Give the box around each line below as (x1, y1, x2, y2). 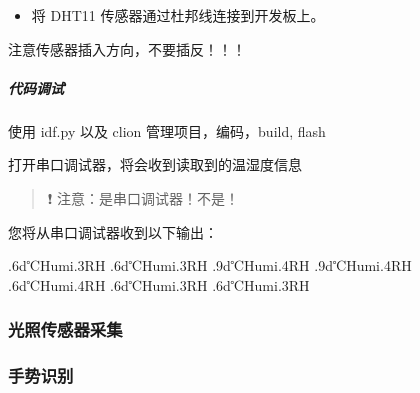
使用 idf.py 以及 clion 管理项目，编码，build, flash (8, 120, 326, 141)
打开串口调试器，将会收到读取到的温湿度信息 (8, 154, 302, 175)
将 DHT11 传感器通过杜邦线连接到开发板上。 (31, 5, 325, 25)
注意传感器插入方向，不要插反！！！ (8, 38, 246, 59)
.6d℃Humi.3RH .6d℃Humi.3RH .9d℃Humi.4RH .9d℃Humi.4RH (8, 255, 412, 276)
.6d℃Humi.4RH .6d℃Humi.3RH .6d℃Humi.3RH (8, 274, 310, 295)
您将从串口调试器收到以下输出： (8, 221, 218, 242)
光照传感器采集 (8, 317, 123, 342)
